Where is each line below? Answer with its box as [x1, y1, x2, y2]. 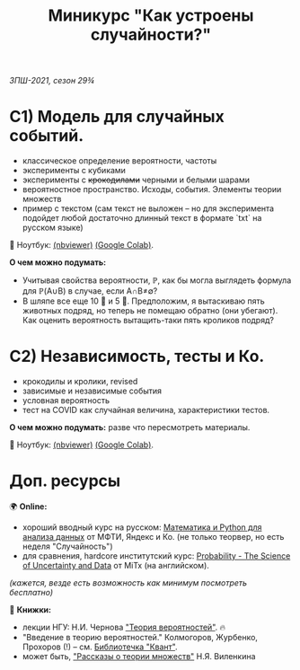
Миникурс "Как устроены [48, 5, 254, 26]
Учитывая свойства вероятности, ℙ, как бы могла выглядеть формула [22, 275, 292, 286]
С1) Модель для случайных [9, 107, 225, 127]
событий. [9, 126, 84, 146]
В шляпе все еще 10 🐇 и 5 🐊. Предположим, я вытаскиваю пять [22, 295, 265, 306]
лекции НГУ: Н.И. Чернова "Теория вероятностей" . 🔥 [22, 622, 226, 632]
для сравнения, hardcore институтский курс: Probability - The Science [22, 551, 291, 561]
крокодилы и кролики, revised [22, 376, 138, 387]
